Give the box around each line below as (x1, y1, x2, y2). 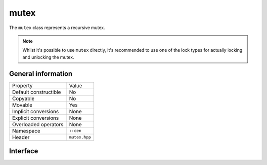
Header (12, 133, 30, 140)
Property (12, 82, 33, 89)
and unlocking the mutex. (22, 54, 74, 60)
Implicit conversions (12, 108, 59, 115)
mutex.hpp (69, 134, 91, 140)
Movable (12, 101, 33, 108)
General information (9, 69, 73, 78)
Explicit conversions (12, 114, 59, 121)
